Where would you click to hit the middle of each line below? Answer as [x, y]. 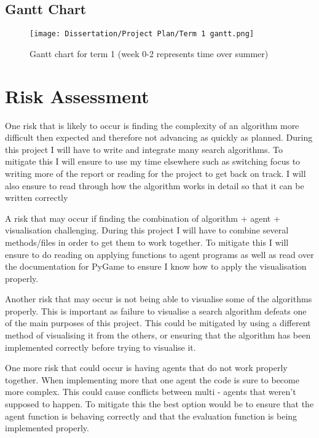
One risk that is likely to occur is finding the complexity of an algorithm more [152, 125]
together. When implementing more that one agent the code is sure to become [152, 379]
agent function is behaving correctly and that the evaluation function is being [151, 416]
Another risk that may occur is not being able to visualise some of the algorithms [159, 299]
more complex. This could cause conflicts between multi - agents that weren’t [151, 392]
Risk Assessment [77, 96]
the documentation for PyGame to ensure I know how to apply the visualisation [156, 266]
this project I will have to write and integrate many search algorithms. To [144, 149]
